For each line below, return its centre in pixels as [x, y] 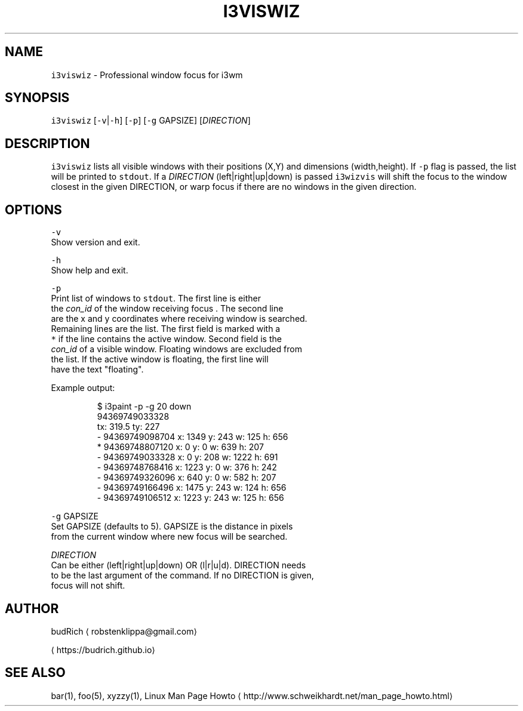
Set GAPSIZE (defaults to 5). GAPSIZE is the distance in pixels [172, 527]
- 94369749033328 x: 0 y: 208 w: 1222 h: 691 [187, 457]
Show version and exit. [96, 242]
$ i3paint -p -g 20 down [144, 407]
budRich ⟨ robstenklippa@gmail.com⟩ [124, 631]
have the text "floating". [97, 370]
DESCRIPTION [47, 143]
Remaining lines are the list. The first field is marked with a [166, 329]
